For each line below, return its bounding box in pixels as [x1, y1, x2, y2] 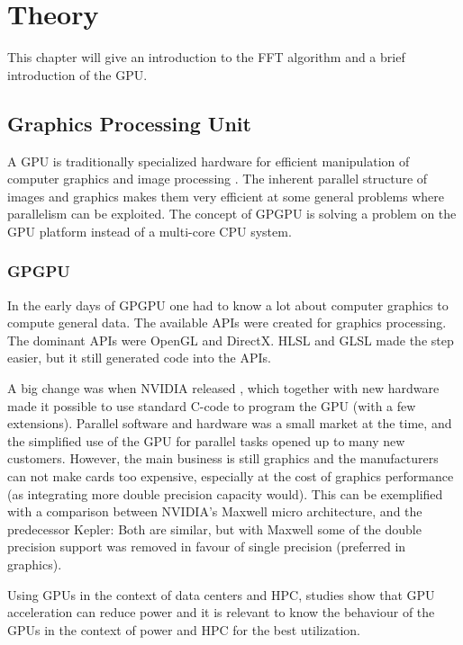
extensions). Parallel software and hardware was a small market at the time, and [7, 414, 452, 433]
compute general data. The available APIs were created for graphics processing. [7, 313, 447, 332]
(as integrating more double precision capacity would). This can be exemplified [7, 484, 443, 503]
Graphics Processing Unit [7, 109, 251, 137]
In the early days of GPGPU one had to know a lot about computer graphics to [7, 295, 449, 314]
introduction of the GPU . [7, 65, 148, 84]
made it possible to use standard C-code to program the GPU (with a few [7, 396, 416, 415]
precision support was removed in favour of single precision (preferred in [7, 537, 406, 556]
